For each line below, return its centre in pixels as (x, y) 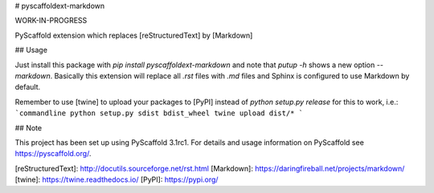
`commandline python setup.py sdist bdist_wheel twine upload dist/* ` (159, 113)
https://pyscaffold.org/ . (53, 154)
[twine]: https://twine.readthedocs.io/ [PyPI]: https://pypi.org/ (117, 179)
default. (28, 87)
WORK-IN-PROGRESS (51, 21)
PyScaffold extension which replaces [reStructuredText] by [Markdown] (134, 35)
